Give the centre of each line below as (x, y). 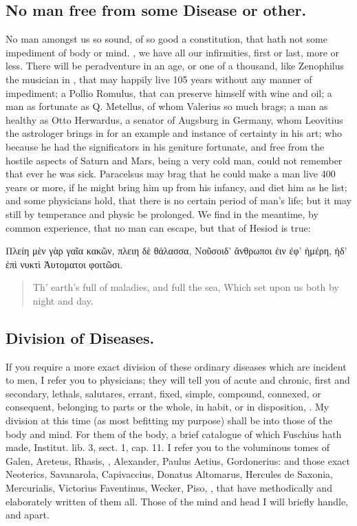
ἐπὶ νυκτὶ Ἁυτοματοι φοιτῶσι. (64, 264)
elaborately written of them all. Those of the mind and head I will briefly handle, (177, 501)
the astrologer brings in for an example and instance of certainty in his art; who (174, 133)
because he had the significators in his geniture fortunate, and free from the (165, 146)
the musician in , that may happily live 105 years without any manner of (159, 79)
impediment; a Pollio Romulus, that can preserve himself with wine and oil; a (169, 92)
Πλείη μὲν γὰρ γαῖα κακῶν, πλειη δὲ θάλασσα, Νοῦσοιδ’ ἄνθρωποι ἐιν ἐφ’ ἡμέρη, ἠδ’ (176, 251)
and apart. (28, 515)
